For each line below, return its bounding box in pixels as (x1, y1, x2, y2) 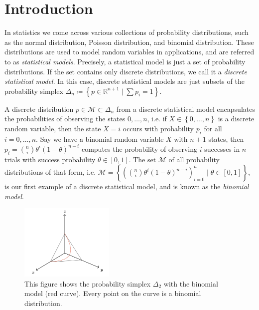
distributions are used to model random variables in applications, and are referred (4, 46, 255, 57)
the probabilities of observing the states (4, 113, 126, 124)
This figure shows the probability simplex (24, 278, 151, 289)
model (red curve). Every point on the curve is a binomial (24, 288, 201, 299)
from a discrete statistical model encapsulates (116, 103, 255, 114)
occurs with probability (123, 123, 194, 133)
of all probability (168, 154, 220, 164)
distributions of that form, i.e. (4, 167, 96, 177)
